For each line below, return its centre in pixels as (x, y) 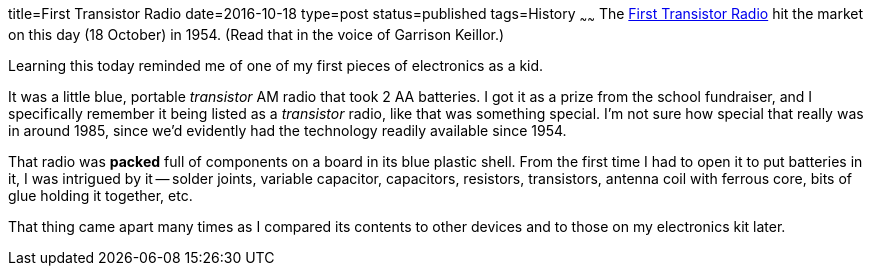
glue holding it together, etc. (100, 195)
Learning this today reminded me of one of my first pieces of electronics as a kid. (276, 65)
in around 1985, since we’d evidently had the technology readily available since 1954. (287, 130)
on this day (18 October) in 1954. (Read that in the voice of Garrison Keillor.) (256, 34)
